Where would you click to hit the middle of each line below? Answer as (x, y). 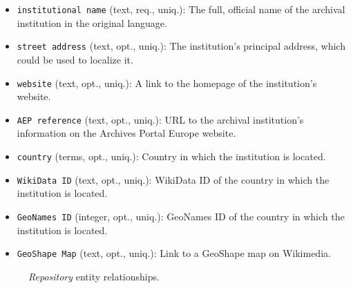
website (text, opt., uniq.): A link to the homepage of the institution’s (167, 83)
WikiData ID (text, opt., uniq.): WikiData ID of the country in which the (173, 179)
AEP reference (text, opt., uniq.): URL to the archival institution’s (160, 119)
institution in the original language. (92, 22)
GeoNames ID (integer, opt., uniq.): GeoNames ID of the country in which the (181, 216)
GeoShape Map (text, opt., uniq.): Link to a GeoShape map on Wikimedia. (174, 253)
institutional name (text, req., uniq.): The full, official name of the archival (181, 9)
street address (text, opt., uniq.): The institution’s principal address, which (181, 46)
